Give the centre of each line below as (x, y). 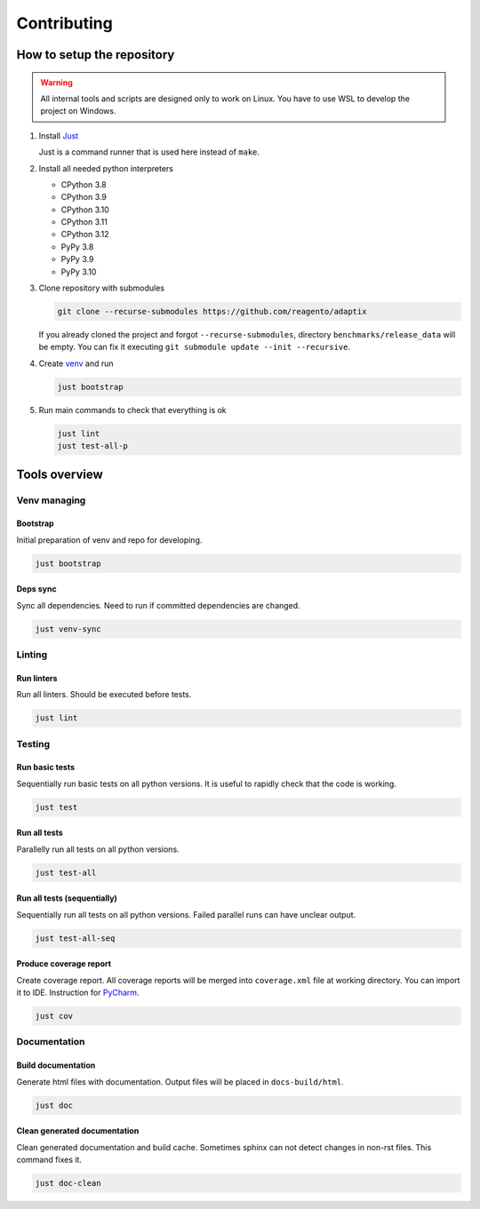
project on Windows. (78, 111)
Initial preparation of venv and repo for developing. (109, 540)
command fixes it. (49, 1159)
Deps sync (36, 589)
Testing (33, 744)
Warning (56, 82)
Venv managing (51, 500)
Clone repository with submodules (101, 288)
